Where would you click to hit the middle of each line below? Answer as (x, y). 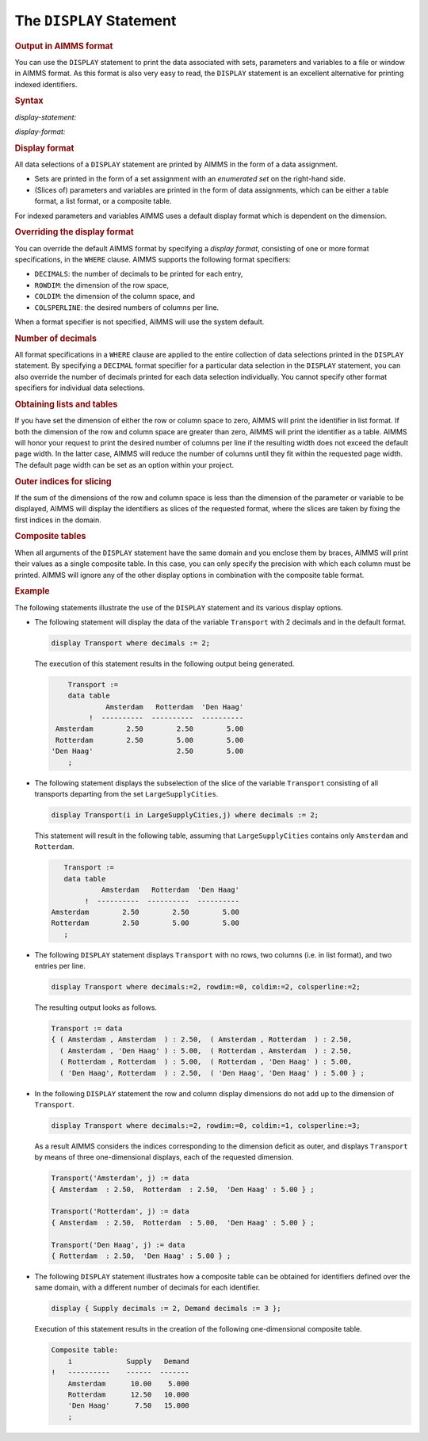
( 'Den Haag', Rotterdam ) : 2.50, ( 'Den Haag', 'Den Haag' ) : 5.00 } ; (212, 1073)
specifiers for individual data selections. (80, 388)
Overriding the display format (74, 232)
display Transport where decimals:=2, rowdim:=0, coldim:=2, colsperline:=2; (206, 987)
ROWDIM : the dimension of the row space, (102, 285)
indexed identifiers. (46, 84)
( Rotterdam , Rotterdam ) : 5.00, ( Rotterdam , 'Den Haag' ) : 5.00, (206, 1062)
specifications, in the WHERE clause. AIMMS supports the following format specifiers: (153, 260)
